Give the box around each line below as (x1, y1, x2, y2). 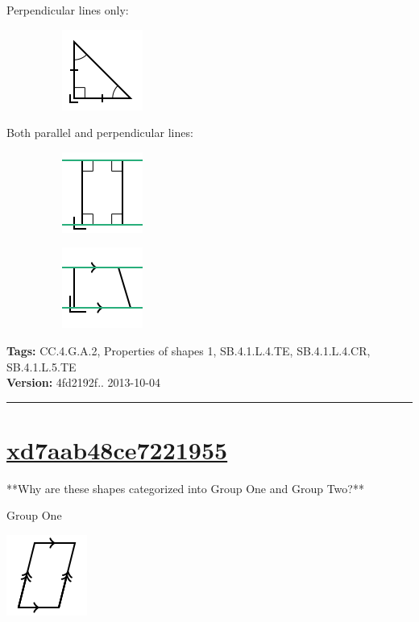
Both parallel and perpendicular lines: (6, 124, 193, 141)
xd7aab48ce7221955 (6, 433, 228, 466)
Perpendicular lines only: (6, 2, 129, 18)
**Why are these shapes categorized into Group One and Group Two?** (6, 479, 364, 496)
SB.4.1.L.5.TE (6, 358, 77, 375)
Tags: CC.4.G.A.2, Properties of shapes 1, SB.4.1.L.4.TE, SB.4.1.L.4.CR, (6, 342, 371, 359)
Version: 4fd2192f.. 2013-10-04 (6, 374, 160, 391)
